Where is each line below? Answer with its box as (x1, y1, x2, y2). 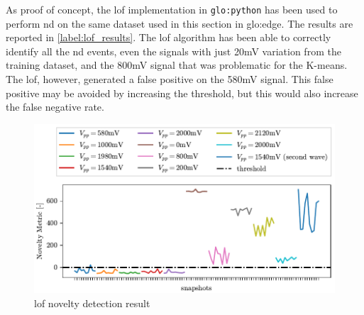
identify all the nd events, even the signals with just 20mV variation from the (6, 43, 341, 58)
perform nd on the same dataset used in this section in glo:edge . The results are (6, 16, 353, 31)
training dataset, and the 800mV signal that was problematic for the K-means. (6, 57, 348, 72)
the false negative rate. (6, 99, 104, 114)
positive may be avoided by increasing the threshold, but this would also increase (6, 85, 358, 100)
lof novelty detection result (34, 295, 150, 310)
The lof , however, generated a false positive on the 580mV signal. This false (6, 72, 333, 87)
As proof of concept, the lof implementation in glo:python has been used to (6, 2, 338, 16)
